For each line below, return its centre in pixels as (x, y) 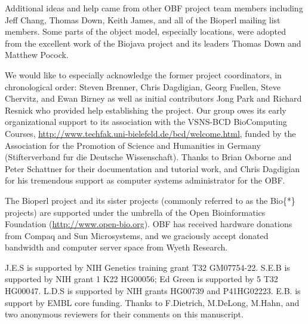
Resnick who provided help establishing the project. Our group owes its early (146, 110)
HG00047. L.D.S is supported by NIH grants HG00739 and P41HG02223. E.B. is (153, 291)
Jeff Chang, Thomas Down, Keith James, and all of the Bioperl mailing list (143, 19)
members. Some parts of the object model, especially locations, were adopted (145, 31)
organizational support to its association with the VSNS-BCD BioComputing (146, 122)
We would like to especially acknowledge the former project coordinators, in (143, 74)
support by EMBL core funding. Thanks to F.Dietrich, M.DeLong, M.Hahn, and (152, 302)
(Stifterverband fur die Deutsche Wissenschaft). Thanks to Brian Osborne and (148, 157)
